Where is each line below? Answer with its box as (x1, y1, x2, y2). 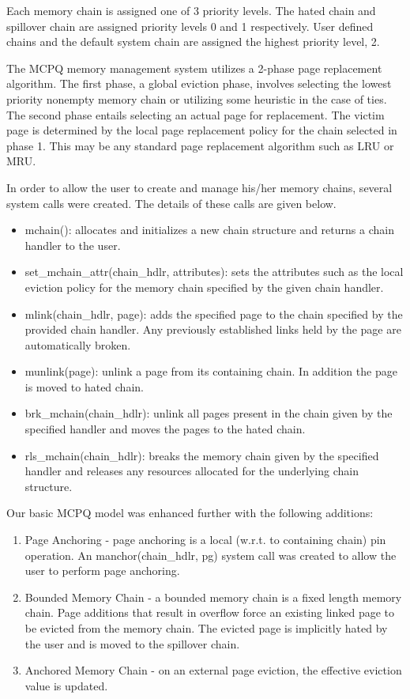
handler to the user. (24, 236, 121, 253)
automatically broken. (24, 336, 131, 353)
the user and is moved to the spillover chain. (24, 635, 240, 652)
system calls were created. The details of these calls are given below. (6, 195, 337, 211)
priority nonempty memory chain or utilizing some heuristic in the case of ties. (6, 90, 387, 107)
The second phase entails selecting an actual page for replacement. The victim (6, 106, 385, 123)
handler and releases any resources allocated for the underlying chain (24, 463, 359, 479)
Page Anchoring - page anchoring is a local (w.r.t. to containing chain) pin (24, 531, 386, 548)
